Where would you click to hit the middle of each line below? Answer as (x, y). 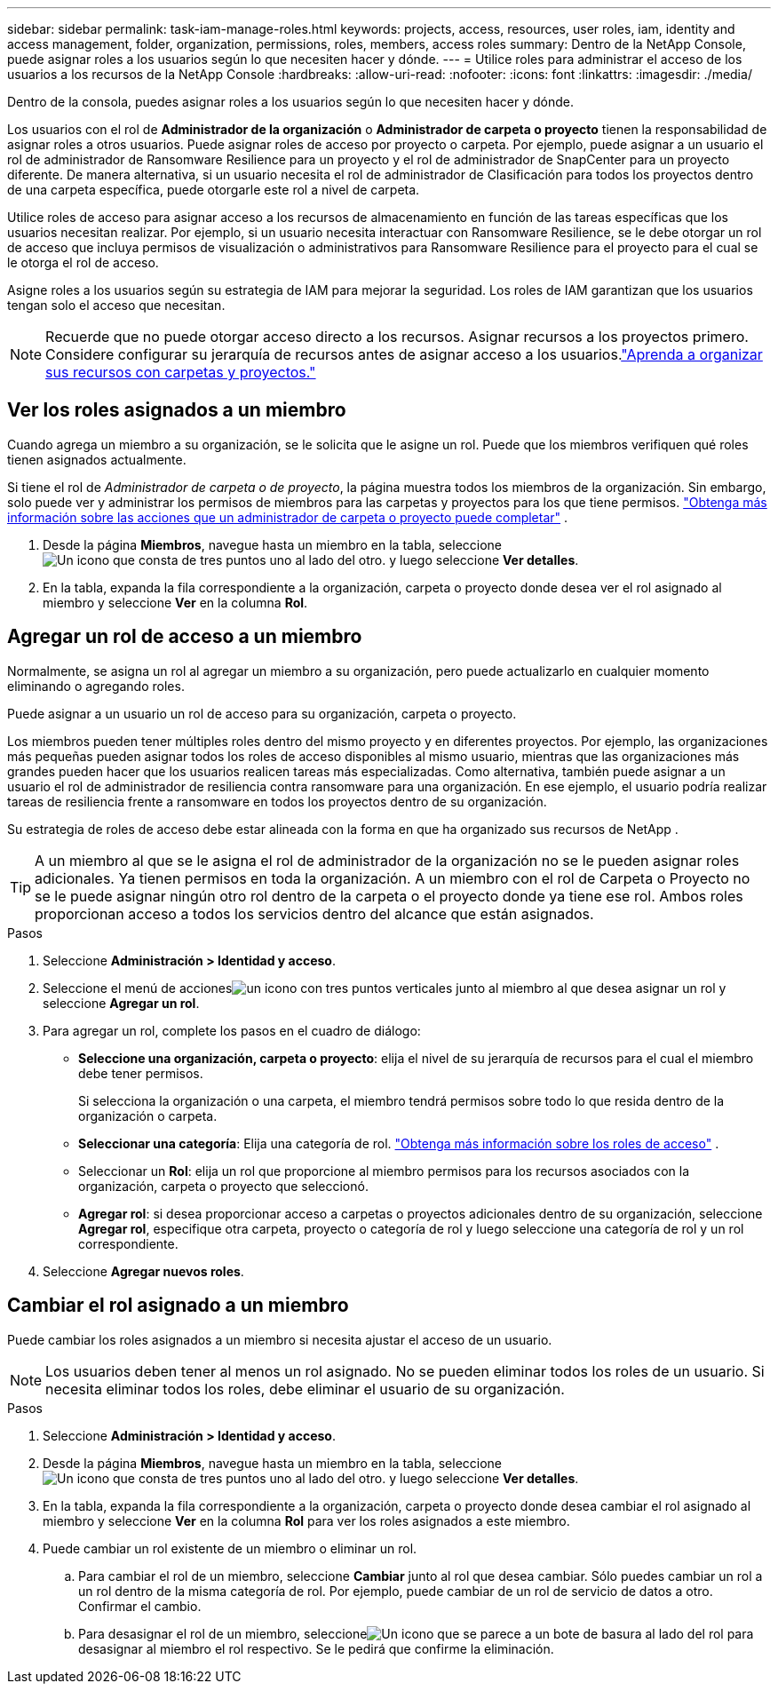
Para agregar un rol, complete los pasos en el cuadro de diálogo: (232, 1030)
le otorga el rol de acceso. (83, 262)
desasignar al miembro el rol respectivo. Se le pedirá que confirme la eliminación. (316, 1648)
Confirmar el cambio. (140, 1606)
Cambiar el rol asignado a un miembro (178, 1306)
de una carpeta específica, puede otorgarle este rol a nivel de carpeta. (214, 190)
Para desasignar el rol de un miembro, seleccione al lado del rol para (416, 1633)
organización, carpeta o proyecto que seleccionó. (223, 1186)
